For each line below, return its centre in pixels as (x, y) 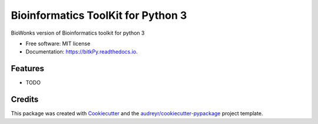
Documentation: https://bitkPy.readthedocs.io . (82, 52)
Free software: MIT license (58, 43)
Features (27, 68)
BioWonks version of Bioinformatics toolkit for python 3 (78, 33)
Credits (25, 100)
